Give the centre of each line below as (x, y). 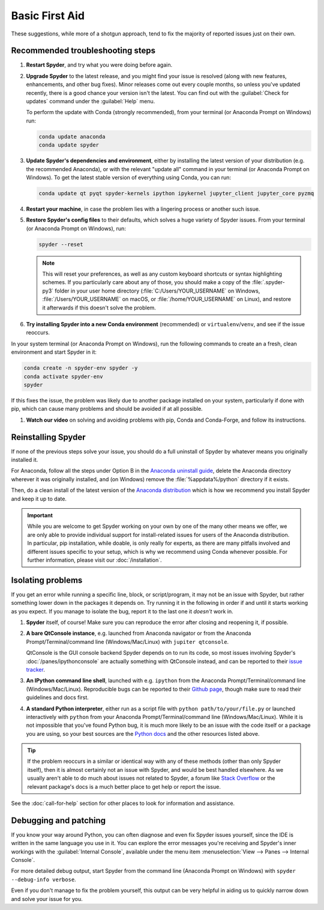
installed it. (25, 460)
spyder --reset (61, 244)
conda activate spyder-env (63, 376)
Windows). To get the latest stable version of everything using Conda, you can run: (128, 177)
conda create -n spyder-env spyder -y (81, 368)
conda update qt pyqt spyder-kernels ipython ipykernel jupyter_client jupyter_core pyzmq (176, 193)
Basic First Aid (48, 16)
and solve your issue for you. (47, 899)
